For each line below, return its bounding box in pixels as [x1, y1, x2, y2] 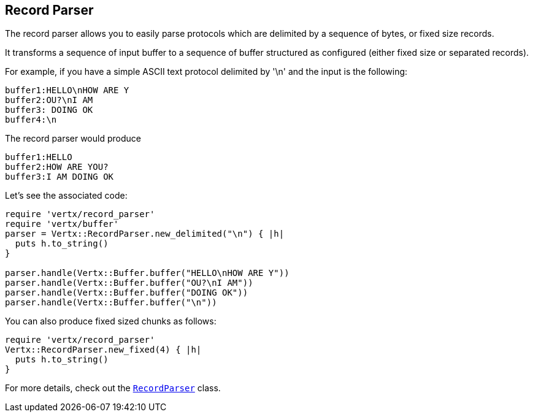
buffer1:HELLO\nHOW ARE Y [5, 85, 129, 96]
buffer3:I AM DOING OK [5, 172, 114, 182]
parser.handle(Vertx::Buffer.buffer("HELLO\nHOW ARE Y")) [5, 268, 290, 278]
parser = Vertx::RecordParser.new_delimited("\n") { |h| [5, 229, 285, 239]
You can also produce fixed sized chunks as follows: [5, 316, 217, 327]
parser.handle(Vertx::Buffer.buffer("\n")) [5, 297, 217, 308]
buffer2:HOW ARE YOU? [5, 162, 109, 172]
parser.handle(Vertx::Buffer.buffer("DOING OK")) [5, 288, 248, 298]
